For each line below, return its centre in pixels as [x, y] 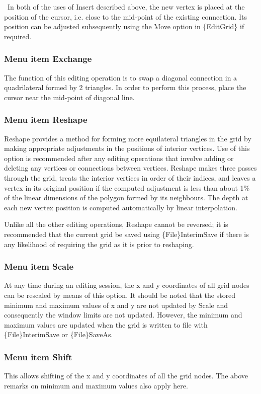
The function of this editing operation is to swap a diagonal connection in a [121, 77]
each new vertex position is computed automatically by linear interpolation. [121, 207]
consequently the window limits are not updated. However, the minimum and [123, 315]
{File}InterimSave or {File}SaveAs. [59, 334]
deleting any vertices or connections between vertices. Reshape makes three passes [130, 168]
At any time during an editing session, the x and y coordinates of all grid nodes [127, 285]
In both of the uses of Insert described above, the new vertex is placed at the [126, 7]
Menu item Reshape [46, 120]
